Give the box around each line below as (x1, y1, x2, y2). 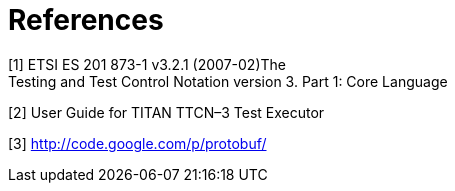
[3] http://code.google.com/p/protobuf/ (8, 134, 267, 152)
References (8, 3, 164, 37)
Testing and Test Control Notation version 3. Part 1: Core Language (8, 72, 448, 90)
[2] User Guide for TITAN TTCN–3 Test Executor (8, 103, 325, 121)
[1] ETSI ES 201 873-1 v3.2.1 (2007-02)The (8, 55, 286, 73)
